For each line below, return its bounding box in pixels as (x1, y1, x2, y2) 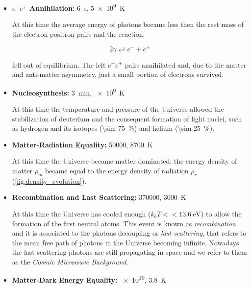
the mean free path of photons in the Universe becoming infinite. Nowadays (12, 237, 239, 247)
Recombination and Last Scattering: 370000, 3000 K (12, 192, 186, 202)
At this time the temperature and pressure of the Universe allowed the (12, 103, 224, 114)
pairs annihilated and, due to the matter (125, 59, 247, 70)
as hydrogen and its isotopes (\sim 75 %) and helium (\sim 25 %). (12, 123, 215, 133)
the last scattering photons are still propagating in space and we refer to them (12, 247, 247, 257)
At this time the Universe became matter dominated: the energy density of (12, 156, 237, 166)
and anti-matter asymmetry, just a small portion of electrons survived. (12, 69, 224, 79)
